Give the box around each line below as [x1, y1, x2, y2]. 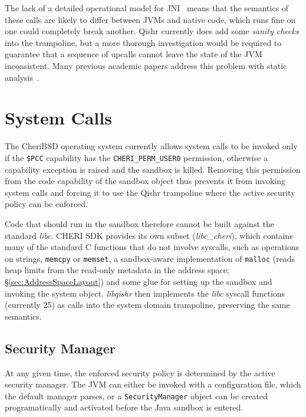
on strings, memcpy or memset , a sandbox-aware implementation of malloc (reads [5, 252, 295, 264]
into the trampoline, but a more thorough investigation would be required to [5, 36, 282, 48]
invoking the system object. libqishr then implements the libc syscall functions [5, 287, 285, 299]
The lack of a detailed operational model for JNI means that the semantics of [5, 2, 289, 14]
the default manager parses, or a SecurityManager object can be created [5, 389, 268, 402]
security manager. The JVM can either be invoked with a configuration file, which [5, 378, 301, 390]
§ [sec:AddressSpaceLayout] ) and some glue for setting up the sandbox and [5, 275, 272, 287]
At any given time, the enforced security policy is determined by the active [5, 366, 275, 379]
